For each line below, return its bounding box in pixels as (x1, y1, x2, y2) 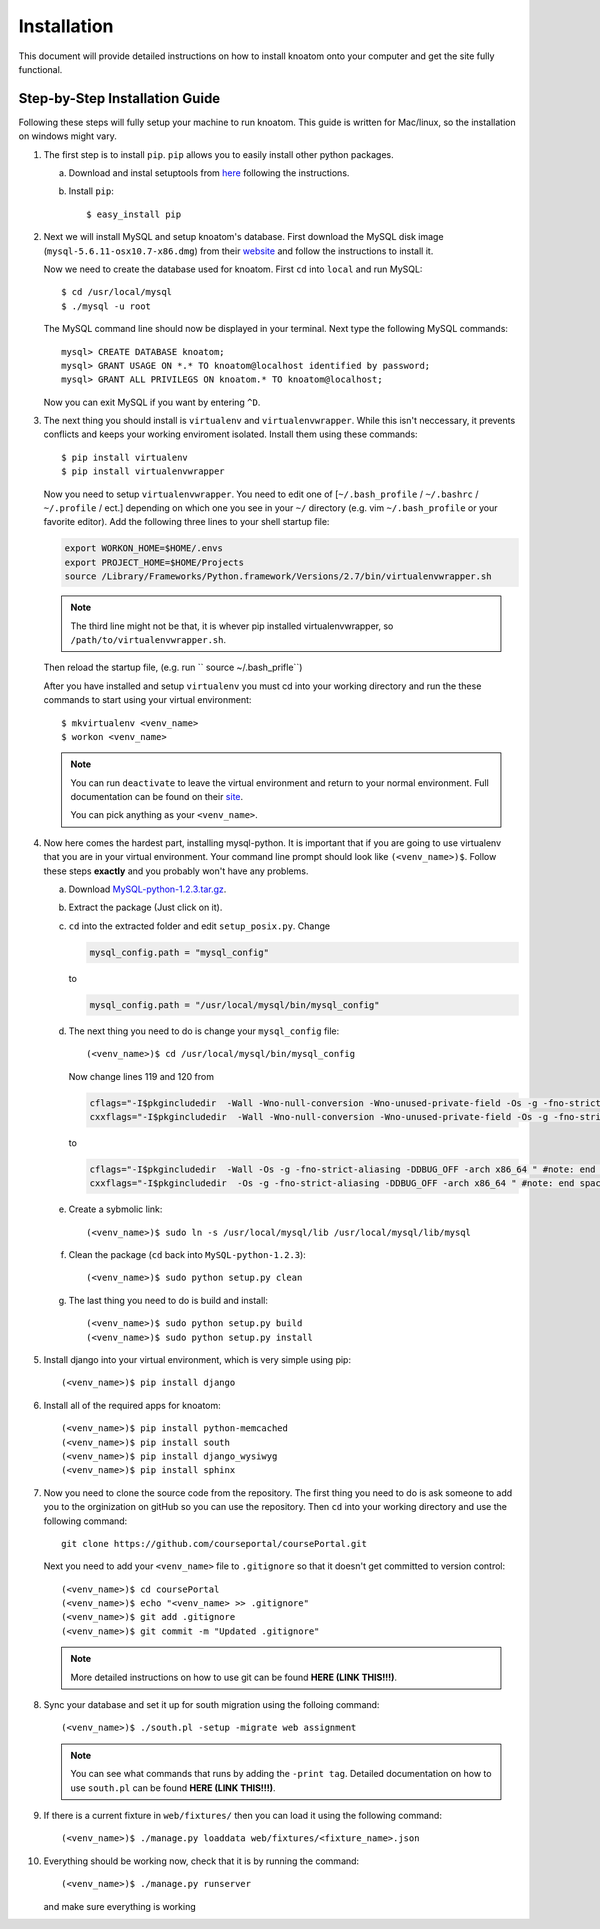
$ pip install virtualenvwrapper (61, 466, 225, 477)
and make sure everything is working (43, 1900, 197, 1912)
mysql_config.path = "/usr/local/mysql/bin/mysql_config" (89, 999, 380, 1010)
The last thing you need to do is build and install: (68, 1294, 269, 1306)
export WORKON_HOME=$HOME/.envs (64, 543, 224, 554)
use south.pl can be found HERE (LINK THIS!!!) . (70, 1781, 276, 1794)
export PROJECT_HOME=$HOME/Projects (64, 556, 245, 568)
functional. (18, 63, 63, 75)
